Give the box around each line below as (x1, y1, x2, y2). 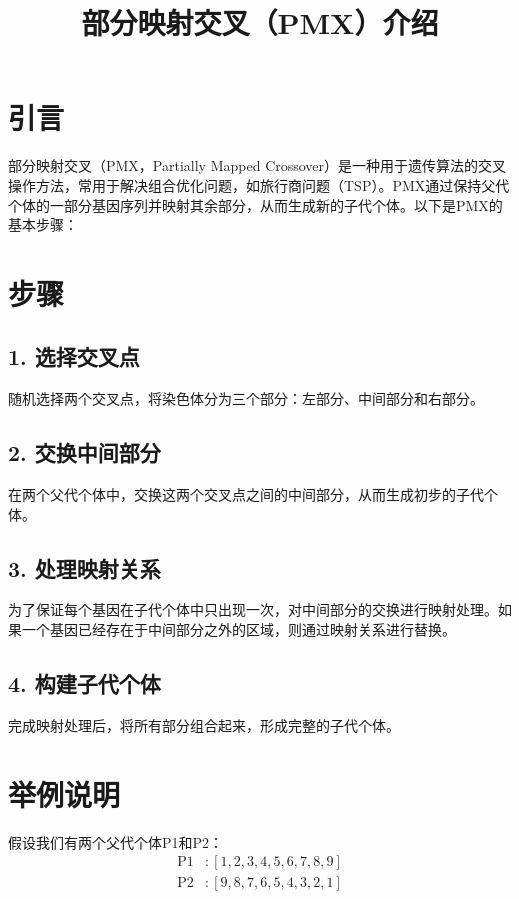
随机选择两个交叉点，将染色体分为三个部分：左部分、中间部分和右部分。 (8, 388, 484, 409)
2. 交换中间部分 (8, 437, 161, 468)
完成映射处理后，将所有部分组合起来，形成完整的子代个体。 (8, 714, 400, 735)
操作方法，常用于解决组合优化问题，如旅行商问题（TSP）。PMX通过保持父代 (8, 174, 510, 195)
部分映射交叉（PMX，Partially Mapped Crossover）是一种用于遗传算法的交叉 (8, 155, 507, 176)
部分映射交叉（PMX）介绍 (81, 2, 439, 43)
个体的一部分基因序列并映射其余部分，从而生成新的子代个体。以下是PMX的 (8, 194, 503, 215)
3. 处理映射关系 (8, 552, 161, 583)
